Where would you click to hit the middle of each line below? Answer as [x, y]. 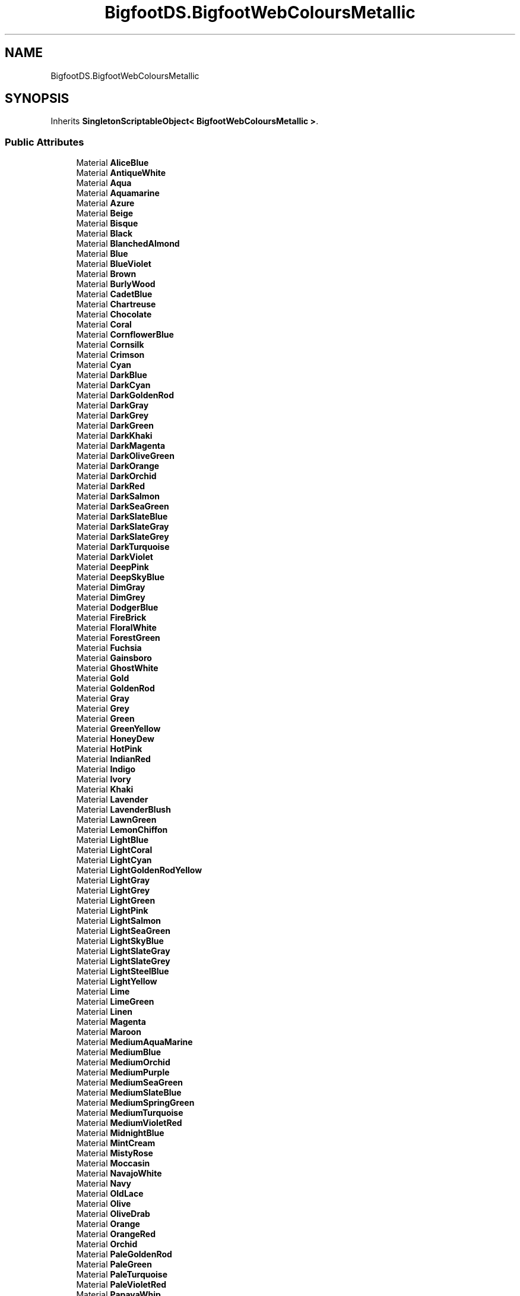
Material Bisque [107, 224]
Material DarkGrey [112, 416]
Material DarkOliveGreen [125, 456]
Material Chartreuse [116, 304]
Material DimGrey [111, 597]
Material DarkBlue [112, 375]
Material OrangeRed [116, 1234]
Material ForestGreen [118, 638]
